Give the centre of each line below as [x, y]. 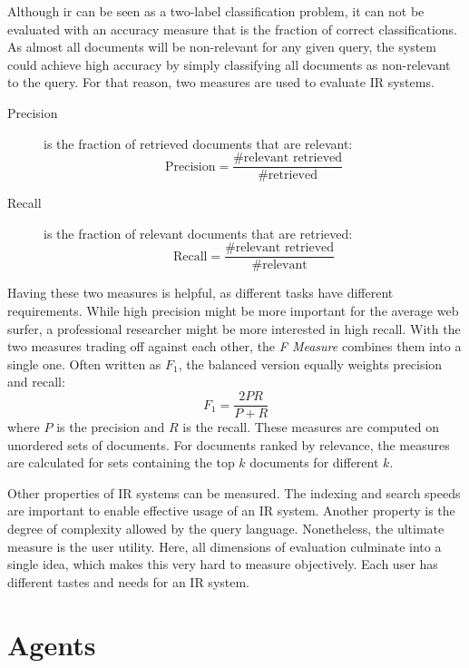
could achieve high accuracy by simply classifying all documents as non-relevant [229, 64]
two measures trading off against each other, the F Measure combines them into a [234, 346]
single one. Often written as [84, 363]
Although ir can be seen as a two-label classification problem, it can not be [216, 11]
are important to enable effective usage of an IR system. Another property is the [231, 511]
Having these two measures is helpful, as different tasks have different [200, 293]
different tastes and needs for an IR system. [129, 581]
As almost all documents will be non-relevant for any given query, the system [222, 47]
